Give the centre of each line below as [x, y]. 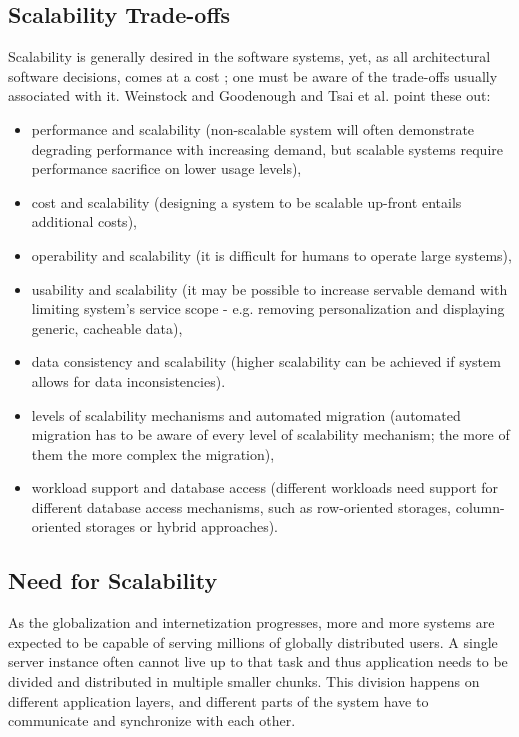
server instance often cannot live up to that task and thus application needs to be [258, 661]
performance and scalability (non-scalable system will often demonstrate [253, 128]
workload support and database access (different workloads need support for [265, 487]
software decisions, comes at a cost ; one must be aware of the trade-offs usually [253, 75]
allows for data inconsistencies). [128, 380]
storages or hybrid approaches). [182, 526]
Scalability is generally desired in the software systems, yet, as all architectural [249, 56]
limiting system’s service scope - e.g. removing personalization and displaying [268, 308]
